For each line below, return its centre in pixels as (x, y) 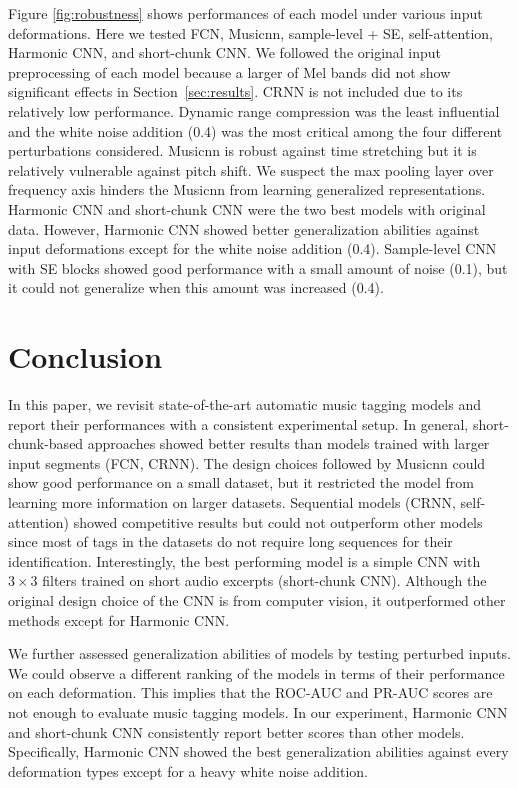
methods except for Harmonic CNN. (119, 619)
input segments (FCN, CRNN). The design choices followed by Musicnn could (247, 462)
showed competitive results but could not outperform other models (278, 521)
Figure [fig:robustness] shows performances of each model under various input (245, 13)
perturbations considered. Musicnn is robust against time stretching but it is (242, 150)
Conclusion (85, 356)
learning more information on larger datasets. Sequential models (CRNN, (232, 502)
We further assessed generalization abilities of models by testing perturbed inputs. (259, 653)
